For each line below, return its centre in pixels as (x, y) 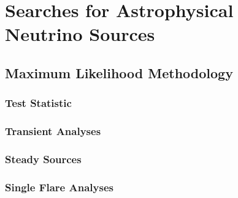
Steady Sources (43, 159)
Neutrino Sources (80, 34)
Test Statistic (38, 103)
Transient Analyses (53, 131)
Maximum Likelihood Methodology (119, 72)
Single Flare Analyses (59, 187)
